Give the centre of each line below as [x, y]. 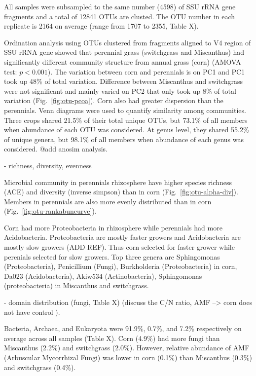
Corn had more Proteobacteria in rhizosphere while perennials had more [113, 227]
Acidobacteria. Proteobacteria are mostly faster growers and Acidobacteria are [122, 237]
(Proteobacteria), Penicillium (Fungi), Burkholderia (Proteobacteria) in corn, [121, 266]
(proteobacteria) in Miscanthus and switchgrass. [76, 285]
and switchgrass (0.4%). [40, 367]
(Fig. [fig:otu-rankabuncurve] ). [50, 211]
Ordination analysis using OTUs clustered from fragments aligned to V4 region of [128, 42]
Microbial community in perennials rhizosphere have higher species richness [118, 182]
